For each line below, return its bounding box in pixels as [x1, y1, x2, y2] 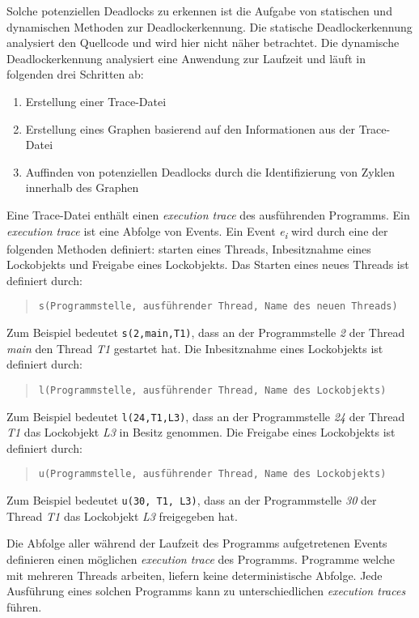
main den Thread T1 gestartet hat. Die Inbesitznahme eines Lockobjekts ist [6, 339, 383, 356]
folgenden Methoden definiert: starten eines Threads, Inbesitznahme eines [6, 240, 371, 257]
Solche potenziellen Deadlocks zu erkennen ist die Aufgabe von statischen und [6, 2, 392, 19]
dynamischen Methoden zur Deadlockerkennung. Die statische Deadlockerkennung [6, 18, 413, 35]
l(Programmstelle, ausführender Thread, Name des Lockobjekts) [38, 384, 387, 396]
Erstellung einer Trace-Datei [25, 92, 167, 109]
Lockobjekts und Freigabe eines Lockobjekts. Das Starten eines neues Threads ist [6, 256, 409, 273]
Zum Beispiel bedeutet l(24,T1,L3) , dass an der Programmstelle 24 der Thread [6, 407, 405, 424]
